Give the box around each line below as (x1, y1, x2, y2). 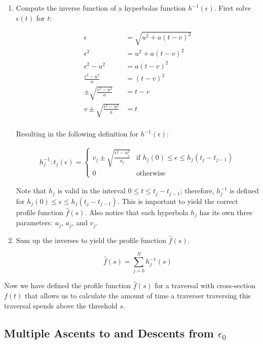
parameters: (16, 217, 53, 228)
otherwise (136, 169, 166, 177)
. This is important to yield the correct (117, 195, 238, 206)
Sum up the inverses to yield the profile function (16, 234, 166, 245)
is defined (230, 185, 259, 196)
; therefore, (180, 185, 214, 196)
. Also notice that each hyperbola (85, 207, 189, 217)
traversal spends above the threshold (4, 300, 118, 311)
